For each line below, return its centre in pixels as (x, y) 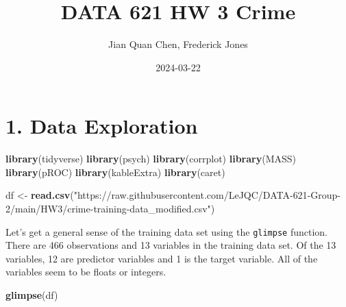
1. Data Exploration (102, 126)
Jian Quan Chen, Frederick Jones (178, 44)
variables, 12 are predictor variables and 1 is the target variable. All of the (162, 258)
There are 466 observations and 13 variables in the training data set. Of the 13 (171, 245)
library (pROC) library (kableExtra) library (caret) (115, 172)
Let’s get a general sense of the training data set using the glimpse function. (166, 231)
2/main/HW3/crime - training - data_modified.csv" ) (110, 209)
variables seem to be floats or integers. (86, 272)
